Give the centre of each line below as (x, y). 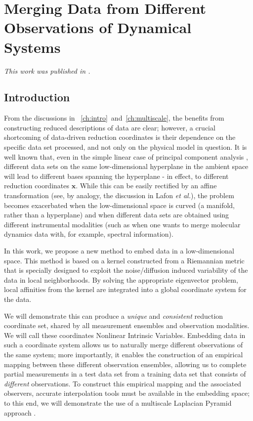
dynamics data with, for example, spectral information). (89, 234)
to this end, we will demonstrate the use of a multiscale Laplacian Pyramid (118, 402)
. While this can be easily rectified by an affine (146, 186)
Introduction (37, 97)
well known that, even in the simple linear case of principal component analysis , (126, 156)
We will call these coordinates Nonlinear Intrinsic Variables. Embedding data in (125, 335)
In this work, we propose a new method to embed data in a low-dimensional (119, 251)
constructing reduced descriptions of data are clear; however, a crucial (110, 127)
